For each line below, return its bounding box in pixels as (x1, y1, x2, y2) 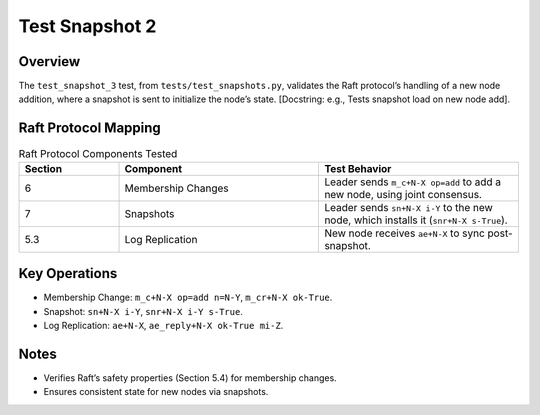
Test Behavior (324, 161, 392, 175)
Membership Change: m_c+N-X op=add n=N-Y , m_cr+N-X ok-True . (43, 291, 333, 304)
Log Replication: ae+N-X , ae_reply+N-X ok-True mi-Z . (43, 320, 284, 332)
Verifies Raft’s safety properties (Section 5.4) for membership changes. (43, 371, 337, 384)
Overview (18, 53, 81, 70)
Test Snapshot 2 (18, 15, 157, 37)
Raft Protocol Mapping (18, 120, 162, 137)
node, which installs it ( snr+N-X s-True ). (324, 213, 509, 227)
